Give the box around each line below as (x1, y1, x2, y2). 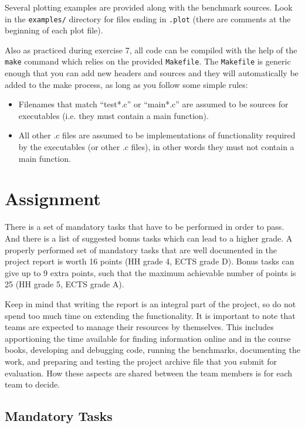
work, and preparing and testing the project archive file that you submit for (5, 355, 277, 367)
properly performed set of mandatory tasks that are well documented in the (5, 243, 277, 256)
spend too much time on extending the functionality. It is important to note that (5, 309, 296, 321)
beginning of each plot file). (5, 24, 103, 36)
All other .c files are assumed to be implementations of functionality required (18, 129, 296, 141)
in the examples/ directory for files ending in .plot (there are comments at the (5, 12, 291, 25)
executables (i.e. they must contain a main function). (18, 109, 209, 121)
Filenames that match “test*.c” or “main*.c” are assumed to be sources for (18, 98, 289, 110)
